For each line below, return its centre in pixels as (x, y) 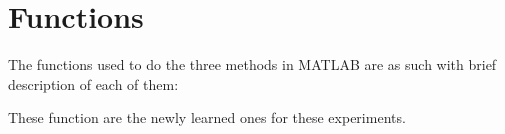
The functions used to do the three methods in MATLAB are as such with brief (252, 64)
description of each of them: (93, 83)
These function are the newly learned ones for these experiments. (207, 117)
